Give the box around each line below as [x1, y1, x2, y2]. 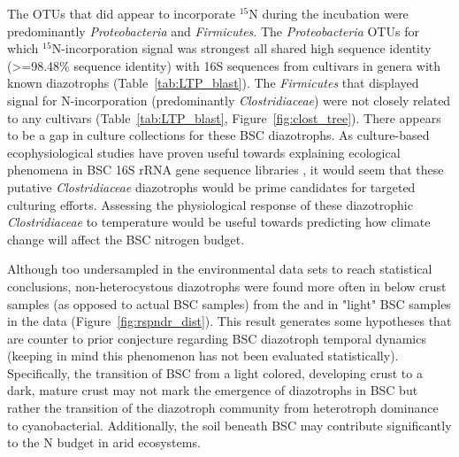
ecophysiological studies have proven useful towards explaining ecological [7, 143, 401, 161]
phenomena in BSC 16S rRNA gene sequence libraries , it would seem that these [7, 160, 444, 179]
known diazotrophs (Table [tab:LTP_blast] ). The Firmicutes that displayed [7, 74, 419, 92]
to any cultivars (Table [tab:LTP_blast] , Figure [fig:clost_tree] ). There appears [7, 108, 441, 127]
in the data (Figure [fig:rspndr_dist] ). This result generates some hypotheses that [7, 312, 452, 330]
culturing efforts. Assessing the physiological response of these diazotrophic [7, 195, 413, 213]
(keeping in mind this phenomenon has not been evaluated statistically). [7, 346, 399, 365]
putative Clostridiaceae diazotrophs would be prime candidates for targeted [7, 177, 416, 196]
